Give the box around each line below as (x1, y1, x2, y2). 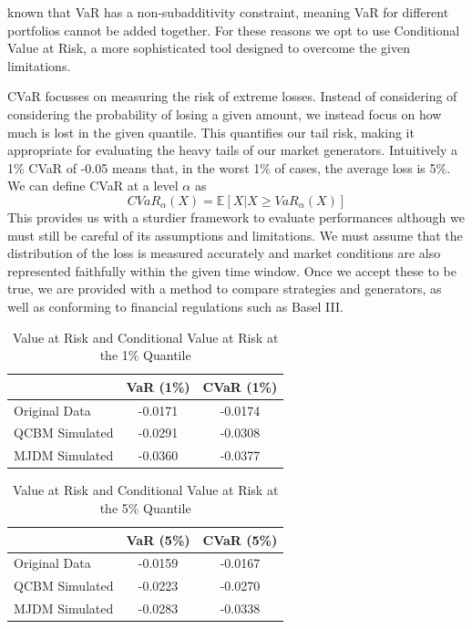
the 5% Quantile (99, 498, 191, 517)
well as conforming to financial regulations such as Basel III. (7, 296, 344, 315)
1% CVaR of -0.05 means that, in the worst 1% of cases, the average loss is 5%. (7, 158, 451, 177)
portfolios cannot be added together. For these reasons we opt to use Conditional (7, 20, 460, 39)
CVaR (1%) (202, 376, 278, 396)
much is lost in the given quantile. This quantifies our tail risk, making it (7, 122, 415, 141)
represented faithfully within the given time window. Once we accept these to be (7, 261, 457, 280)
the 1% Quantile (99, 345, 191, 365)
